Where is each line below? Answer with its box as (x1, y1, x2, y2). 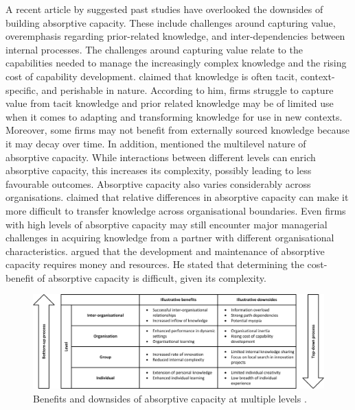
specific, (5, 82, 38, 97)
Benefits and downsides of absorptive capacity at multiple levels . (33, 391, 307, 405)
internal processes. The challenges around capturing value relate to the (5, 42, 303, 56)
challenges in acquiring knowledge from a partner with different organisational (5, 230, 334, 245)
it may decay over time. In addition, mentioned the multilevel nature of (5, 136, 306, 150)
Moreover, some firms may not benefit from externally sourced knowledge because (5, 123, 350, 137)
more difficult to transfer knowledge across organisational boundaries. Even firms (5, 203, 346, 217)
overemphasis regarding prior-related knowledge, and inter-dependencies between (5, 29, 345, 43)
